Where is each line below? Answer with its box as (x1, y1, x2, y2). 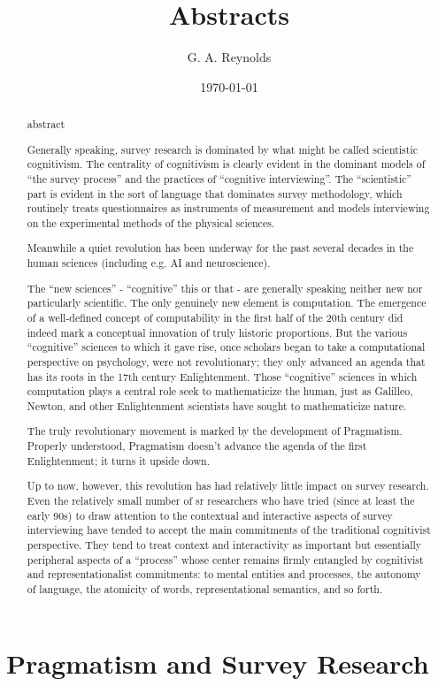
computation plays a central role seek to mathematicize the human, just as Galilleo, (27, 384, 413, 399)
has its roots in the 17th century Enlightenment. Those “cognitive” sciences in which (27, 369, 418, 384)
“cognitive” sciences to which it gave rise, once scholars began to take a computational (27, 339, 426, 354)
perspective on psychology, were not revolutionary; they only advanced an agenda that (27, 354, 426, 369)
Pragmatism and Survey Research (6, 644, 429, 681)
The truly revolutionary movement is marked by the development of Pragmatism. (27, 423, 403, 438)
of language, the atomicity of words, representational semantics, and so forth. (27, 581, 383, 596)
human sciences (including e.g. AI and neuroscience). (27, 255, 271, 271)
